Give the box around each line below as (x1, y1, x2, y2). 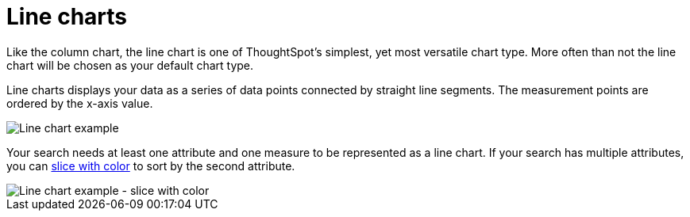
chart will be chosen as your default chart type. (6, 58, 254, 72)
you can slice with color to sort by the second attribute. (6, 158, 295, 173)
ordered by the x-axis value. (6, 96, 153, 110)
